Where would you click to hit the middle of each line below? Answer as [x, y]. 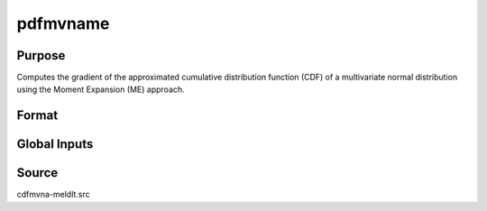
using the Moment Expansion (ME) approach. [101, 89]
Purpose [41, 55]
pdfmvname [63, 23]
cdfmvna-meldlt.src [53, 195]
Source [37, 173]
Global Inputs [55, 144]
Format [37, 116]
